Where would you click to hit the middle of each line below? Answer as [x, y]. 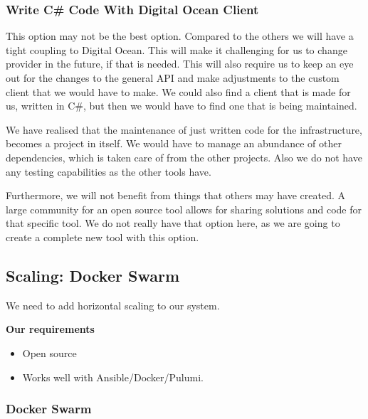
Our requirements [50, 329]
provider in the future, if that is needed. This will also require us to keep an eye [180, 64]
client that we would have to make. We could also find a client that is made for [178, 91]
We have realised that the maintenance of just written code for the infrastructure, [184, 129]
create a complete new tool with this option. [102, 237]
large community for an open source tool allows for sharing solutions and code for [184, 209]
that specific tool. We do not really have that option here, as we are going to [173, 223]
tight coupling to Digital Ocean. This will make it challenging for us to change [177, 49]
